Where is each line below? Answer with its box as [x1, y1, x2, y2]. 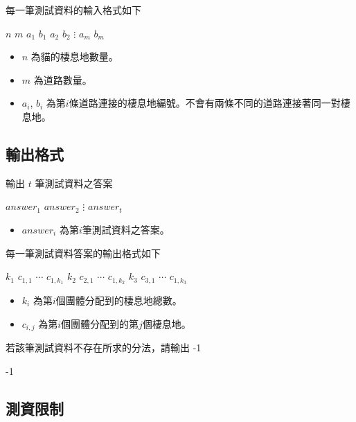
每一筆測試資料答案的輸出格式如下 [6, 245, 161, 260]
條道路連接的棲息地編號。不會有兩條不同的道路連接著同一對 [69, 96, 341, 110]
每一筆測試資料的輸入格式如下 [6, 3, 141, 17]
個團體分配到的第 [60, 316, 139, 331]
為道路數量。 [33, 72, 92, 87]
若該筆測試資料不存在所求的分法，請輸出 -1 [6, 340, 202, 355]
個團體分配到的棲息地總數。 [55, 293, 182, 307]
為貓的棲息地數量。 [30, 49, 118, 64]
